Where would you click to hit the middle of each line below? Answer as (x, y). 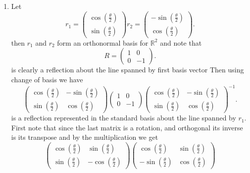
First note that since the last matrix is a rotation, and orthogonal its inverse (127, 127)
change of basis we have (47, 79)
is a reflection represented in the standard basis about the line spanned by (124, 118)
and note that (181, 42)
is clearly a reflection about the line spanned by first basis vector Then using (127, 70)
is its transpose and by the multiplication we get (85, 137)
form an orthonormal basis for (103, 42)
